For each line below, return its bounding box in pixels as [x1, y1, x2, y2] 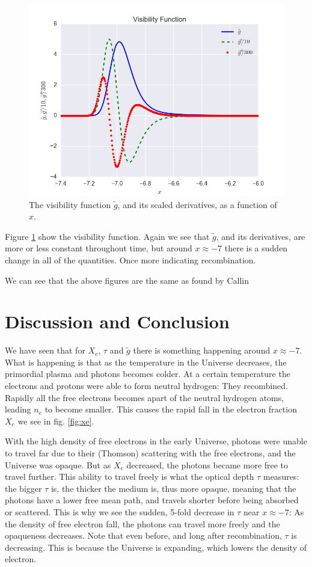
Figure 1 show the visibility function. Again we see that [5, 230, 210, 242]
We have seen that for [5, 344, 85, 357]
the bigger [5, 482, 42, 494]
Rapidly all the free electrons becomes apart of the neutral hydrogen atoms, [5, 391, 284, 403]
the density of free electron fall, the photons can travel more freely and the [5, 517, 280, 530]
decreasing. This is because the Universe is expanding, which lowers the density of [5, 541, 307, 553]
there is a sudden [224, 242, 288, 254]
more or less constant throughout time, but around [5, 242, 192, 254]
